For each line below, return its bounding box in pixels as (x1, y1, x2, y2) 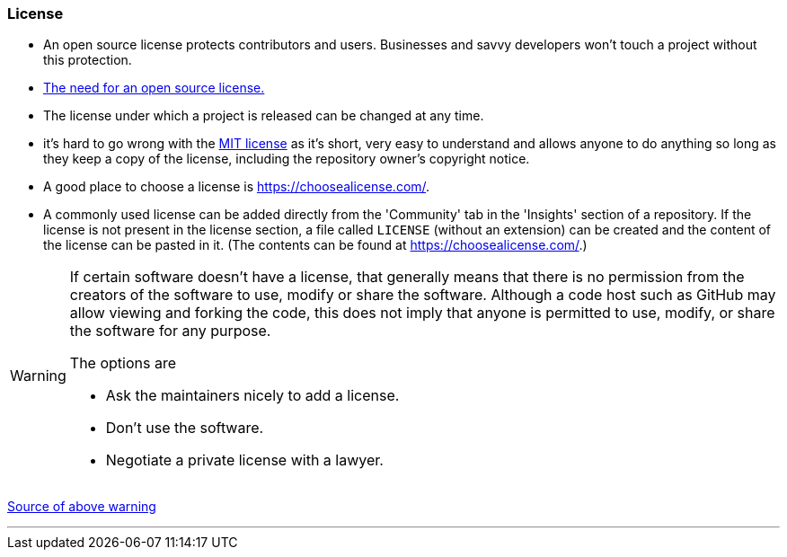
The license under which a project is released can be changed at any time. (43, 108, 484, 124)
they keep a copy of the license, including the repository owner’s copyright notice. (43, 151, 530, 167)
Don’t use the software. (105, 419, 264, 438)
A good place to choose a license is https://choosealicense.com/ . (43, 179, 430, 195)
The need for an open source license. (43, 80, 265, 96)
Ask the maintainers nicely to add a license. (105, 386, 400, 405)
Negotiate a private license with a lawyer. (105, 451, 384, 470)
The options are (69, 354, 176, 373)
